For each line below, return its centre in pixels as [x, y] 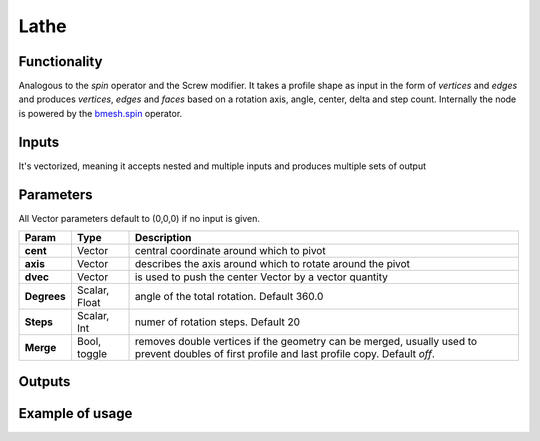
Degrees [45, 297]
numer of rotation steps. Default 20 [217, 322]
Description [163, 238]
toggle [92, 354]
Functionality [60, 61]
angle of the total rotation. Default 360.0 [229, 297]
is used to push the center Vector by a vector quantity [261, 277]
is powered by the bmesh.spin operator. [100, 113]
